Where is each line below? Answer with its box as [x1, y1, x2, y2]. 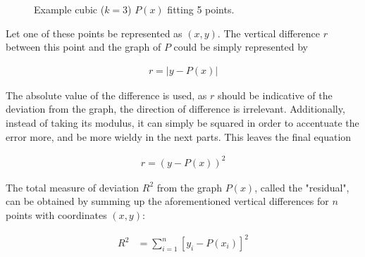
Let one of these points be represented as [6, 25, 182, 40]
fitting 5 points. [167, 2, 235, 16]
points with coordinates [6, 207, 107, 222]
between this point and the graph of [6, 39, 161, 54]
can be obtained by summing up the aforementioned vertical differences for [6, 194, 329, 208]
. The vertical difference [217, 25, 320, 40]
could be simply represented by [173, 39, 308, 54]
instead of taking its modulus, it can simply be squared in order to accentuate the [6, 115, 359, 130]
